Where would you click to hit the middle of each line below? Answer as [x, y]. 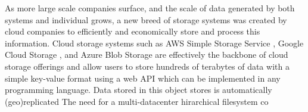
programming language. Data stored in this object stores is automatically [139, 90]
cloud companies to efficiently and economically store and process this [133, 31]
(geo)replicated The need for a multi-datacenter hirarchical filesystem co [137, 101]
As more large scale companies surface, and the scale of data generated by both [150, 8]
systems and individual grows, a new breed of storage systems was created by [146, 19]
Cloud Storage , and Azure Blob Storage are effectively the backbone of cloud [147, 55]
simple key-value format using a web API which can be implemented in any [143, 78]
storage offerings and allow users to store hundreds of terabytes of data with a [147, 66]
